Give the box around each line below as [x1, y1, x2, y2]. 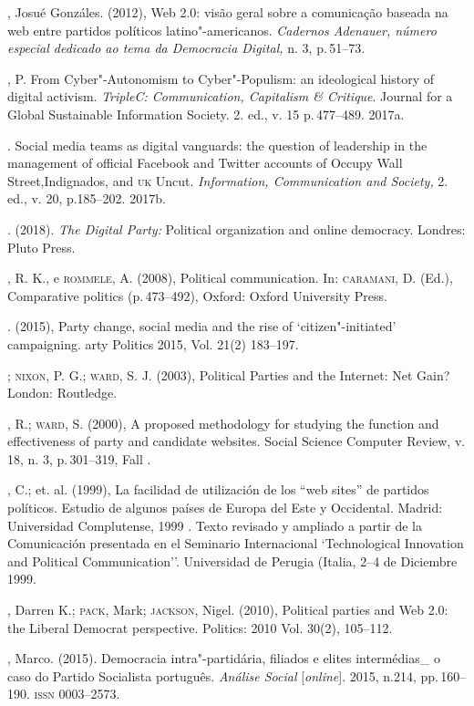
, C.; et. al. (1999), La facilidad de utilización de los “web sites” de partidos [7, 480, 429, 499]
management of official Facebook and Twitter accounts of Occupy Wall [7, 153, 403, 172]
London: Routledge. [7, 383, 118, 402]
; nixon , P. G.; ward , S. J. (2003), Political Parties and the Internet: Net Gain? [7, 365, 450, 384]
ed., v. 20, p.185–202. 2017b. [7, 189, 166, 208]
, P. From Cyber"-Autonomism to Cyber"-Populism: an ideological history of [7, 68, 435, 88]
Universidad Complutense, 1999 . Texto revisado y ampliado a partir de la [7, 515, 423, 535]
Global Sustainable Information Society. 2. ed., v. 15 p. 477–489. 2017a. [7, 104, 405, 123]
